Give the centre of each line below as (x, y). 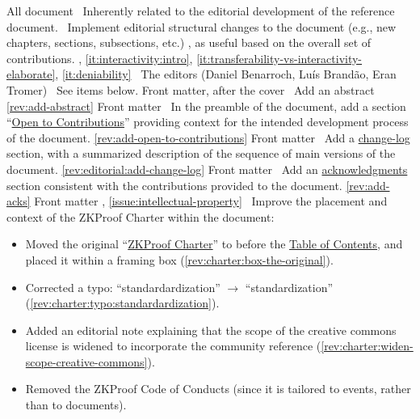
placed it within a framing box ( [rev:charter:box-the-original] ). (179, 259)
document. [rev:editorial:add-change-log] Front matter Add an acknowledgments (207, 169)
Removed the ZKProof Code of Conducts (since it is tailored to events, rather (218, 389)
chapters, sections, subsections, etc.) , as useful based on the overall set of (189, 42)
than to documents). (76, 405)
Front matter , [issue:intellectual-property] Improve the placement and (211, 201)
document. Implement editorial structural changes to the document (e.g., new (202, 26)
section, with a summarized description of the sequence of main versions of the (201, 153)
